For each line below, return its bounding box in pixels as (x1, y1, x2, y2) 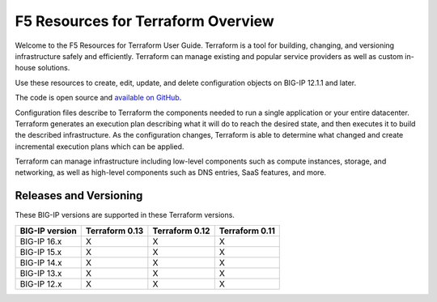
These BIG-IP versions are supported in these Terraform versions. (15, 211, 235, 220)
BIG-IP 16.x (19, 236, 62, 247)
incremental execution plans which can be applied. (15, 142, 185, 151)
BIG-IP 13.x (19, 267, 62, 279)
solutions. (37, 63, 70, 73)
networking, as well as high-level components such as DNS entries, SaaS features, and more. (15, 168, 327, 177)
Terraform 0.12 (152, 225, 210, 236)
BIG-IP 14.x (19, 257, 62, 268)
